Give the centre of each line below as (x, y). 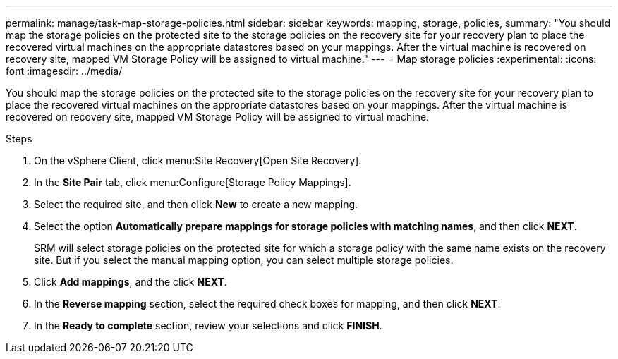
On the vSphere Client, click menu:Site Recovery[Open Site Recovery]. (198, 160)
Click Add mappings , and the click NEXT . (131, 282)
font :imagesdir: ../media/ (64, 71)
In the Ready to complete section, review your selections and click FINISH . (208, 325)
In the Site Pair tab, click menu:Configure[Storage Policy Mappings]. (193, 182)
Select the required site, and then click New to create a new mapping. (196, 204)
